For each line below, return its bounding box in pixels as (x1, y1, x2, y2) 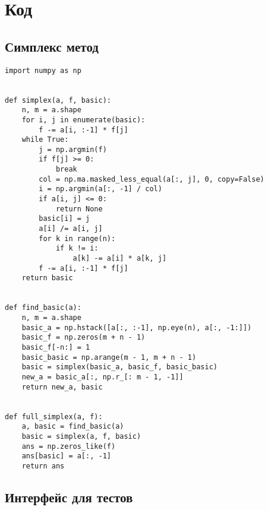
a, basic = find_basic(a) (21, 422, 124, 431)
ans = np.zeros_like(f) (21, 442, 116, 451)
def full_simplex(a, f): (5, 412, 103, 421)
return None (55, 204, 103, 213)
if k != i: (55, 244, 99, 253)
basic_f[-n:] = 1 (21, 343, 90, 351)
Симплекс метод (5, 37, 99, 55)
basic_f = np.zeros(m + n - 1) (21, 333, 146, 342)
